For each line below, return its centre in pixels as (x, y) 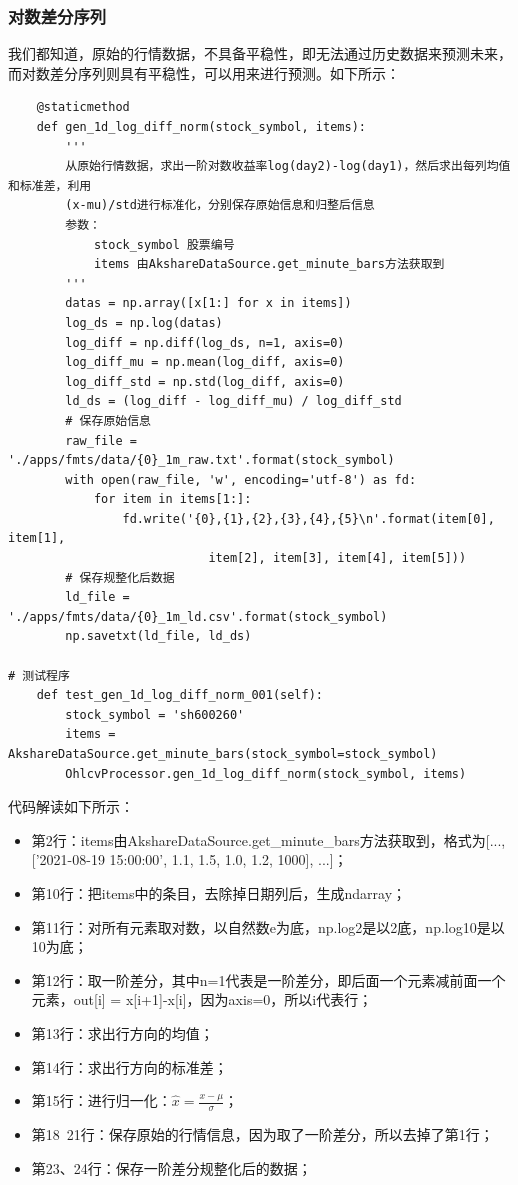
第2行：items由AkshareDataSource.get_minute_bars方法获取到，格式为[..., (268, 839)
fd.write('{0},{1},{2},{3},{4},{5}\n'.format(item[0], (308, 518)
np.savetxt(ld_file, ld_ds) (158, 636)
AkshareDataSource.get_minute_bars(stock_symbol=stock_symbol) (223, 754)
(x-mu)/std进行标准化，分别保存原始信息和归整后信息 (220, 205)
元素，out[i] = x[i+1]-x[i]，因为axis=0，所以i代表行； (202, 999)
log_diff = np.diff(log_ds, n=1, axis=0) (205, 342)
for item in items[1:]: (172, 499)
